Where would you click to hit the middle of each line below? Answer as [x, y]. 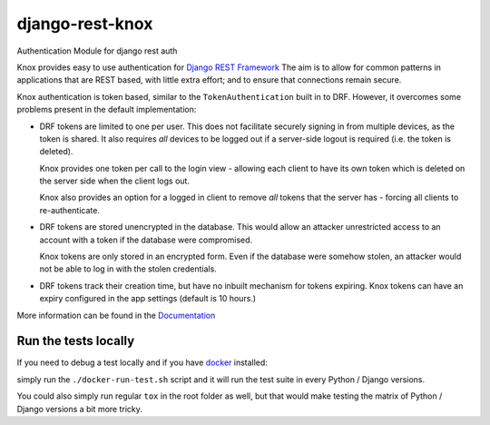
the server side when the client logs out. [115, 181]
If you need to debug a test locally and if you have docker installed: [142, 362]
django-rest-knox [85, 24]
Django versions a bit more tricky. [79, 409]
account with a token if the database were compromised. [146, 240]
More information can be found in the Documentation [116, 315]
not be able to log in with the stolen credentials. [128, 269]
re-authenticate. [69, 210]
